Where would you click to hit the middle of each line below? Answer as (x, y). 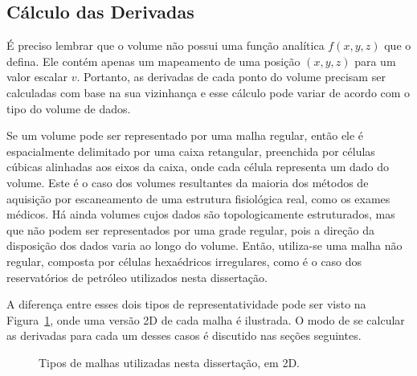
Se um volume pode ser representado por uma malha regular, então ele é (185, 135)
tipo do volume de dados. (69, 108)
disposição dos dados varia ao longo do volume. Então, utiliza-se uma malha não (204, 245)
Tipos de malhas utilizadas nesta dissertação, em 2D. (169, 362)
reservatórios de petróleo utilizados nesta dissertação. (137, 277)
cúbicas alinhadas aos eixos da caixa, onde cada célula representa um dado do (198, 167)
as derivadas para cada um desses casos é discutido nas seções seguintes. (184, 335)
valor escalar (37, 77)
